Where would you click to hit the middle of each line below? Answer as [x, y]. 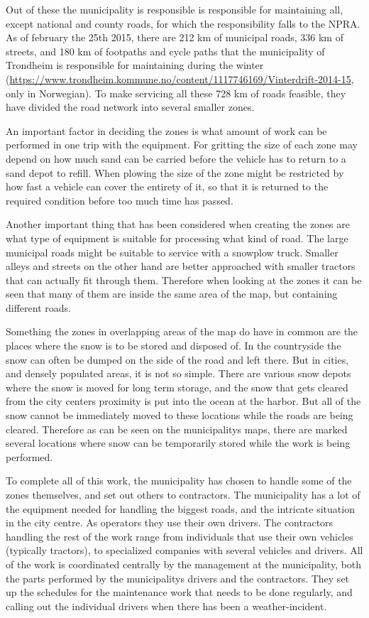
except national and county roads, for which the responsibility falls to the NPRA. [183, 23]
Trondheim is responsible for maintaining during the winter [135, 65]
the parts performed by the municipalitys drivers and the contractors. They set [178, 578]
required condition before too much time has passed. [120, 200]
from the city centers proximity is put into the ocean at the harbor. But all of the [183, 401]
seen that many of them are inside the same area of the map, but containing [172, 294]
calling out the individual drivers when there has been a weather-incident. [166, 606]
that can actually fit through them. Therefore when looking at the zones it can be [184, 280]
